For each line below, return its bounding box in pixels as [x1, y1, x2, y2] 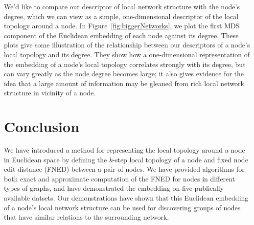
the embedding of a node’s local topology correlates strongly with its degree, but [4, 59, 246, 69]
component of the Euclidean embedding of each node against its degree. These [4, 30, 239, 40]
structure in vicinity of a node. [4, 88, 96, 98]
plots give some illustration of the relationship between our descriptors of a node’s [4, 40, 250, 50]
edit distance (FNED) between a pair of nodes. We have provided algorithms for [4, 164, 245, 174]
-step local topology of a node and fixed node [113, 154, 248, 164]
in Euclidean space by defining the [4, 154, 107, 164]
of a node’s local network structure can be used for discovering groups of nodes [4, 202, 241, 212]
